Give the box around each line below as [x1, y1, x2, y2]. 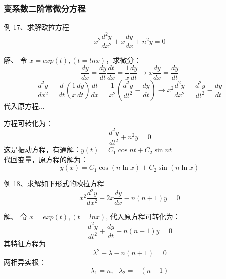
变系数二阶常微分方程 [4, 2, 86, 14]
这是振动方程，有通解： [4, 144, 81, 155]
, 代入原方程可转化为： [106, 211, 180, 222]
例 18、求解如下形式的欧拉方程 [4, 178, 104, 189]
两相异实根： [4, 257, 46, 267]
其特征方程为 [4, 238, 46, 248]
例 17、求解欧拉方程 [4, 22, 69, 32]
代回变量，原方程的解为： [4, 154, 88, 164]
